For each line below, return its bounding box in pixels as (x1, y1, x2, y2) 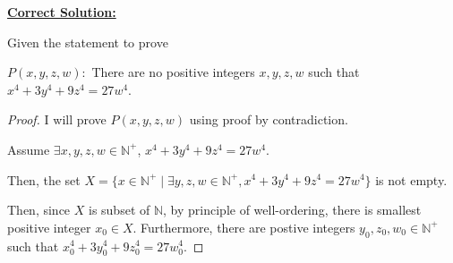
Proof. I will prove (7, 110, 107, 129)
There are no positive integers (91, 63, 255, 81)
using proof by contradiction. (189, 110, 348, 129)
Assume (7, 140, 50, 158)
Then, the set (7, 170, 81, 189)
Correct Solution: (7, 3, 116, 21)
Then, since (7, 200, 71, 219)
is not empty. (375, 170, 448, 189)
